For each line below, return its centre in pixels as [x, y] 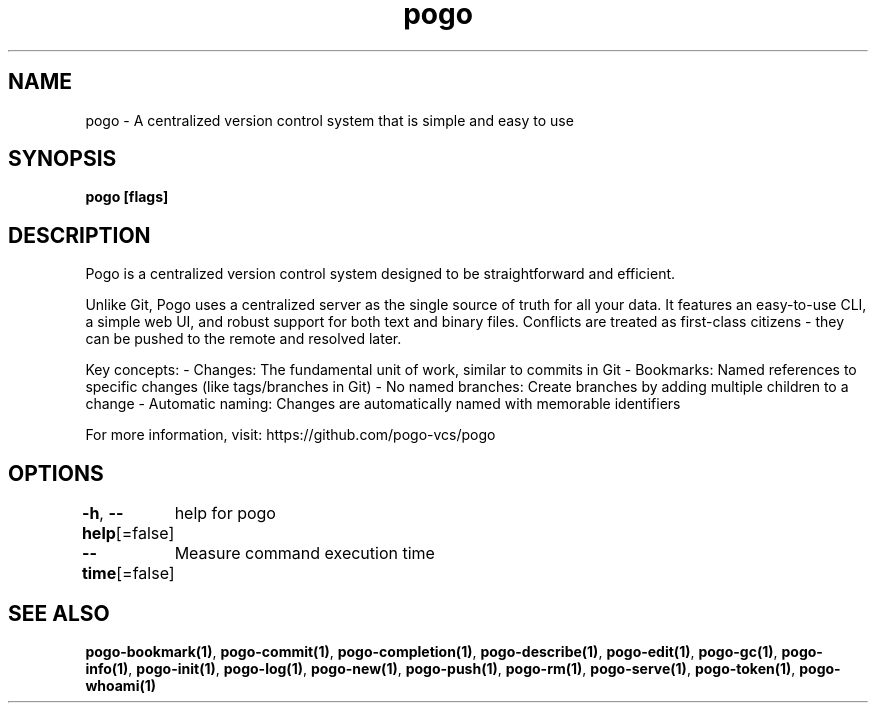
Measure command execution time [304, 553]
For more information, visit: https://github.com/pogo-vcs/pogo [290, 435]
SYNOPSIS [62, 159]
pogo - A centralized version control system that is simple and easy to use [329, 120]
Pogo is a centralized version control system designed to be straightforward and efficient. [380, 274]
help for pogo [225, 513]
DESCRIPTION [79, 235]
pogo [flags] [127, 197]
